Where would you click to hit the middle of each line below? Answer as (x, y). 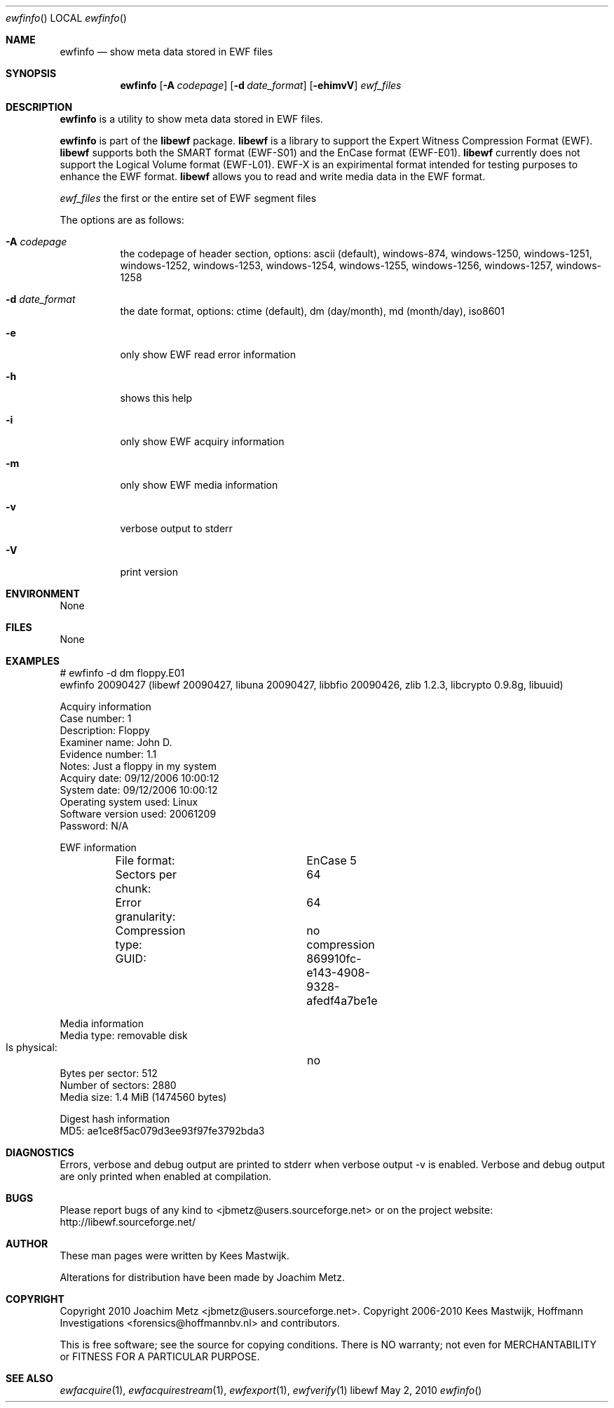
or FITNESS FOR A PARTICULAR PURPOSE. (160, 1356)
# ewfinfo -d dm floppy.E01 (122, 673)
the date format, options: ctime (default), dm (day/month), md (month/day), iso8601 (312, 311)
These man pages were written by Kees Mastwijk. (175, 1255)
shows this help (156, 398)
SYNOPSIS (31, 73)
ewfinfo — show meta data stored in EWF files (166, 52)
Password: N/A (94, 826)
